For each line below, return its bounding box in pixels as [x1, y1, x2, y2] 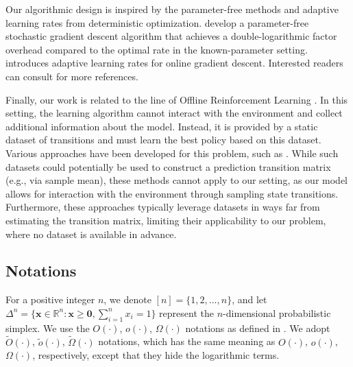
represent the [159, 305, 214, 320]
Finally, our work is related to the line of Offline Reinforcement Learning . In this [5, 92, 348, 106]
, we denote [104, 292, 151, 307]
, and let [232, 292, 267, 307]
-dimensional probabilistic [223, 305, 331, 320]
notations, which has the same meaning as [98, 334, 276, 348]
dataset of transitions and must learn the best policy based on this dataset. [5, 132, 321, 147]
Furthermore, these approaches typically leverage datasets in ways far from [5, 200, 320, 214]
